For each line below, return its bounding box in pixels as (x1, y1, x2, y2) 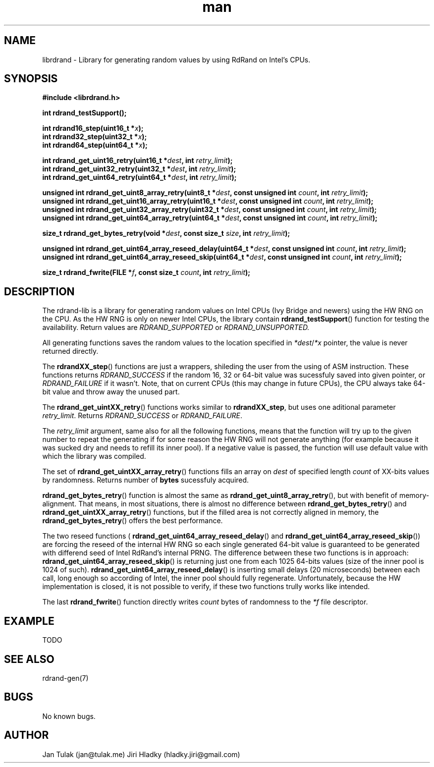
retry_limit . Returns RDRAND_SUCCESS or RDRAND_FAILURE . (42, 411, 243, 420)
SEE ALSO (4, 653, 54, 665)
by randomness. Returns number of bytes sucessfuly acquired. (42, 476, 249, 485)
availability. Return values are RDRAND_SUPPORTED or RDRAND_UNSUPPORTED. (42, 323, 310, 332)
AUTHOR (4, 729, 49, 742)
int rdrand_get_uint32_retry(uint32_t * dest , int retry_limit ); (42, 164, 236, 173)
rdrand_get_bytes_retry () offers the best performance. (42, 516, 223, 525)
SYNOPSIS (4, 72, 58, 85)
